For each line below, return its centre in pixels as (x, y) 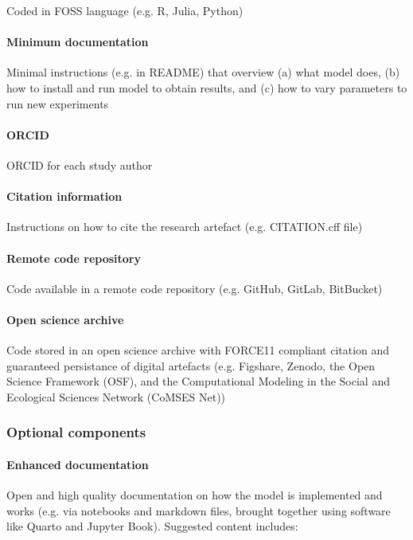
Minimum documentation (78, 42)
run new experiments (58, 103)
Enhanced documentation (78, 464)
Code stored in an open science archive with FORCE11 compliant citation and (198, 350)
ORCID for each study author (80, 164)
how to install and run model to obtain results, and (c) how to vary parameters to (207, 87)
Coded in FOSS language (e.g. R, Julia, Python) (125, 10)
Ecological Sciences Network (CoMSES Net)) (116, 396)
